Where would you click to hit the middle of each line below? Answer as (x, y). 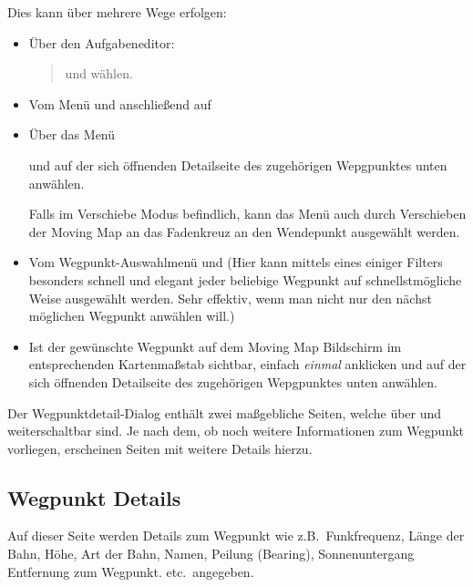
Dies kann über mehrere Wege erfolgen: (117, 12)
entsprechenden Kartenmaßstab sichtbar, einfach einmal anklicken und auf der (247, 364)
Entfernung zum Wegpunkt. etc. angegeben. (131, 571)
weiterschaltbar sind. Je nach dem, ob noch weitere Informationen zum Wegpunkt (236, 431)
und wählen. (99, 73)
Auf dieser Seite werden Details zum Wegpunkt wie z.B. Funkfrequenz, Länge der (236, 536)
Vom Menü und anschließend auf (120, 103)
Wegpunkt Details (94, 497)
